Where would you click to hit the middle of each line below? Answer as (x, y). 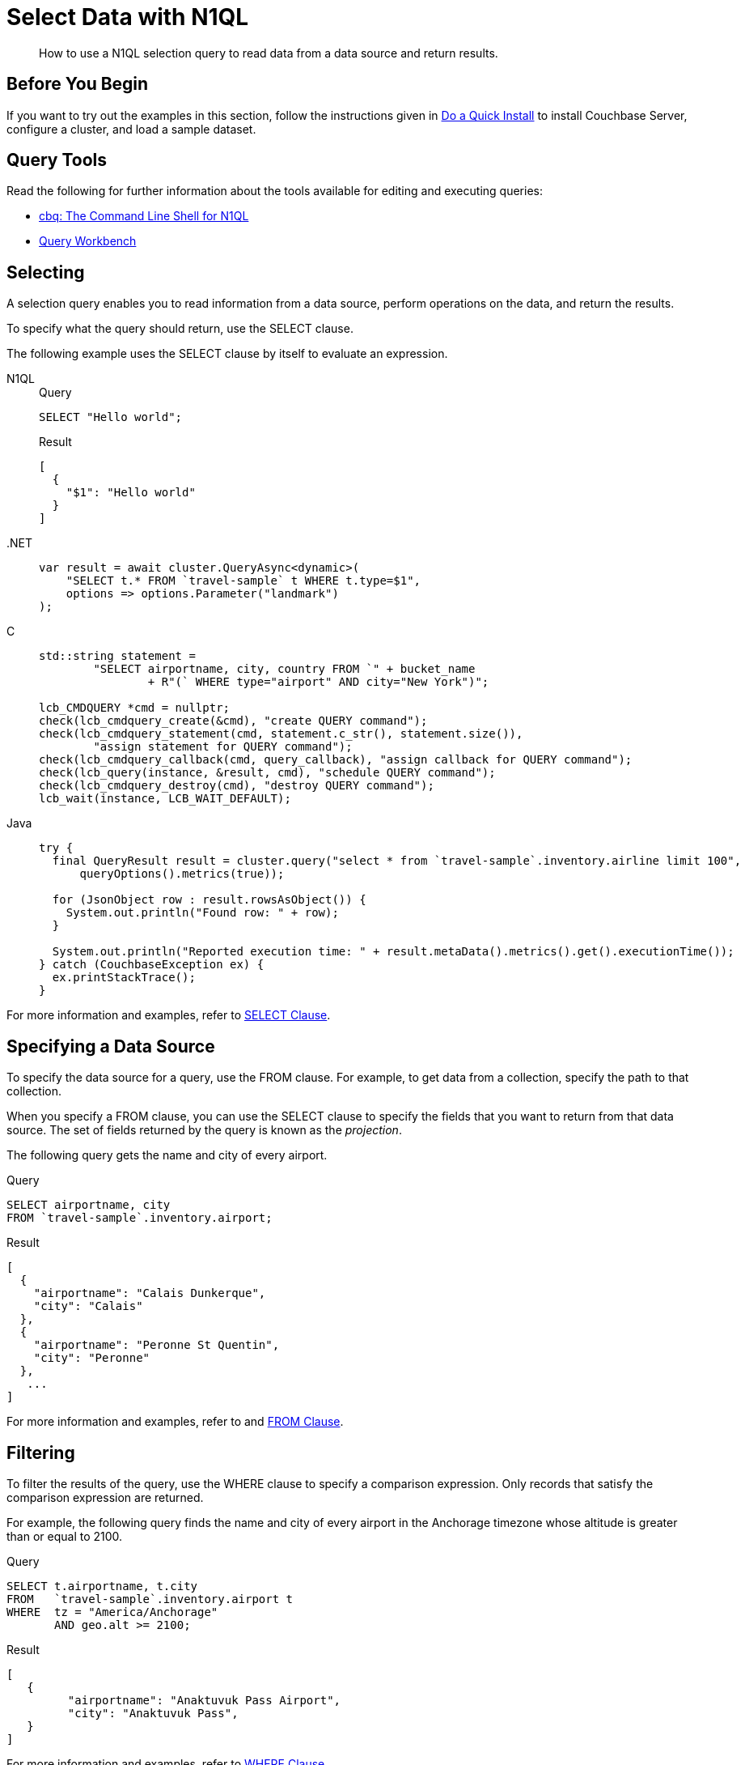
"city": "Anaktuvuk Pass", (153, 1713)
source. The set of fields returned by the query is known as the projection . (204, 1130)
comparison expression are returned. (105, 1497)
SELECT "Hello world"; (111, 417)
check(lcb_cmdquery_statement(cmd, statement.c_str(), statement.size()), (281, 734)
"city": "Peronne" (92, 1358)
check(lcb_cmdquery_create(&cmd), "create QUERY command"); (233, 721)
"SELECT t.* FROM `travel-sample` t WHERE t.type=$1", (243, 581)
